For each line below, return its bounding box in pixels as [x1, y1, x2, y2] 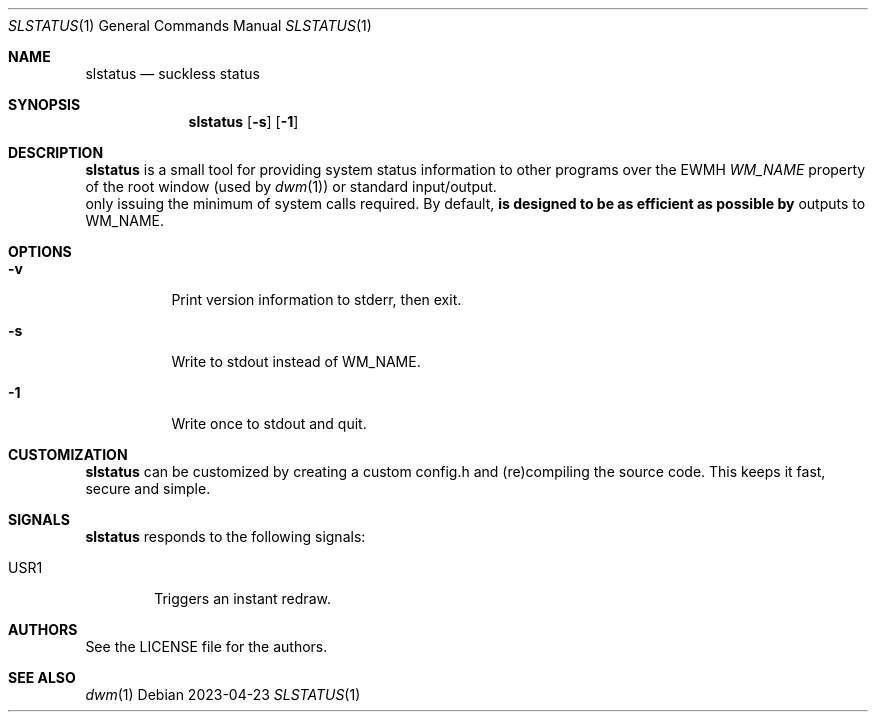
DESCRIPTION [8, 144, 104, 161]
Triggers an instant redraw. [154, 590, 331, 607]
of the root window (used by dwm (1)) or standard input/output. [85, 178, 497, 195]
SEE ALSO [8, 669, 76, 686]
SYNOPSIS [8, 96, 81, 113]
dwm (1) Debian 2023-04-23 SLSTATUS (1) [85, 686, 361, 703]
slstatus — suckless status [85, 65, 260, 82]
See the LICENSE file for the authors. [85, 638, 328, 655]
